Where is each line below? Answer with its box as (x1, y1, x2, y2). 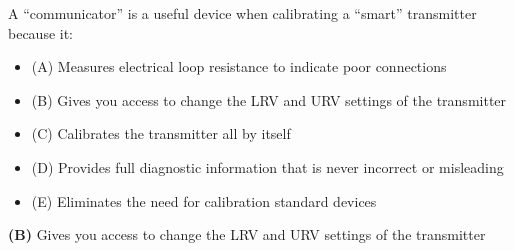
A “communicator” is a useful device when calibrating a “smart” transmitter (8, 3, 477, 23)
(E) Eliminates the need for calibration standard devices (31, 190, 377, 211)
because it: (8, 22, 74, 43)
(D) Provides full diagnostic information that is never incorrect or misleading (31, 156, 504, 177)
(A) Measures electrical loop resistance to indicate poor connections (31, 56, 447, 77)
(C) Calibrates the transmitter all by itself (31, 123, 291, 144)
